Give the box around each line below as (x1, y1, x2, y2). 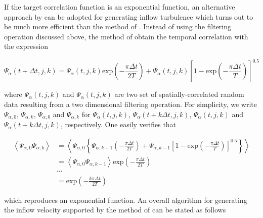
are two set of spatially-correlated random (114, 89, 244, 99)
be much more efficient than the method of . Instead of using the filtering (4, 21, 232, 32)
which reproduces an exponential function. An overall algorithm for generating (4, 194, 247, 205)
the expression (4, 41, 48, 51)
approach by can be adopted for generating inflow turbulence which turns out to (4, 11, 253, 22)
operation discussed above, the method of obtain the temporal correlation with (4, 31, 248, 41)
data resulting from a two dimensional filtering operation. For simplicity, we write (4, 99, 257, 110)
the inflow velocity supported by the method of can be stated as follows (4, 204, 226, 215)
